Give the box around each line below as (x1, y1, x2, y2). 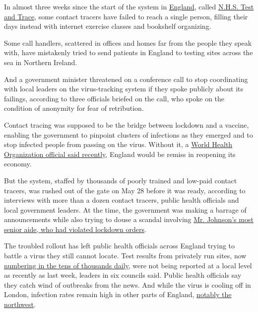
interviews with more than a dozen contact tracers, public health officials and (4, 195, 239, 205)
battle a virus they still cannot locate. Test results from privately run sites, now (4, 250, 247, 261)
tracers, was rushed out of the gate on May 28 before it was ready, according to (4, 185, 246, 195)
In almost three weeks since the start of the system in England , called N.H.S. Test (4, 1, 254, 11)
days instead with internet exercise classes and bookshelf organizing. (4, 21, 211, 31)
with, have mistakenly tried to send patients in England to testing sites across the (4, 47, 253, 58)
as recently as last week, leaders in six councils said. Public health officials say (4, 270, 242, 280)
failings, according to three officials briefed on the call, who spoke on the (4, 93, 225, 103)
